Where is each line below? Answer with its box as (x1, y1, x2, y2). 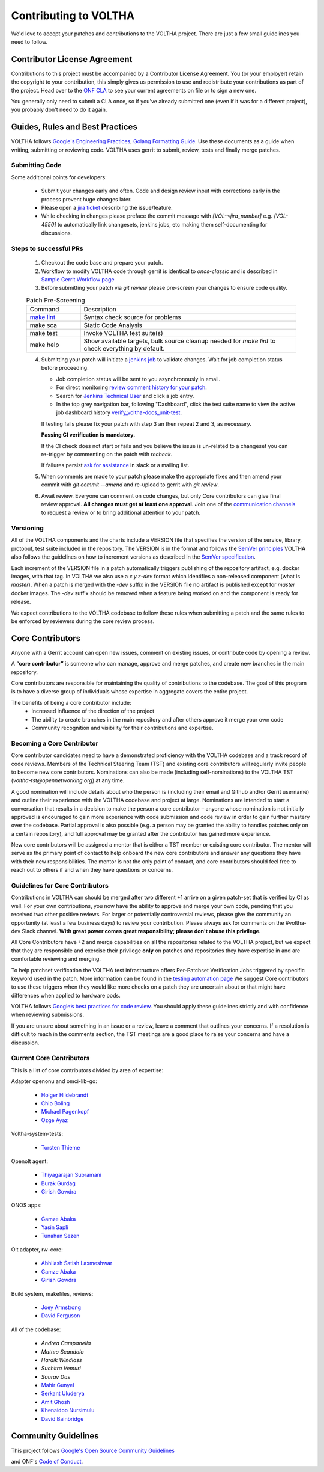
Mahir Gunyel (41, 1382, 74, 1389)
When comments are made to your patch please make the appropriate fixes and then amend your (41, 473, 282, 480)
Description (83, 305, 116, 314)
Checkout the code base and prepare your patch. (41, 259, 163, 266)
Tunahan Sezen (41, 1232, 80, 1239)
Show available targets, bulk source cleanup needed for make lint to (83, 337, 276, 345)
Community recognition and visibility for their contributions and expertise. (31, 725, 214, 732)
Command (29, 305, 59, 314)
